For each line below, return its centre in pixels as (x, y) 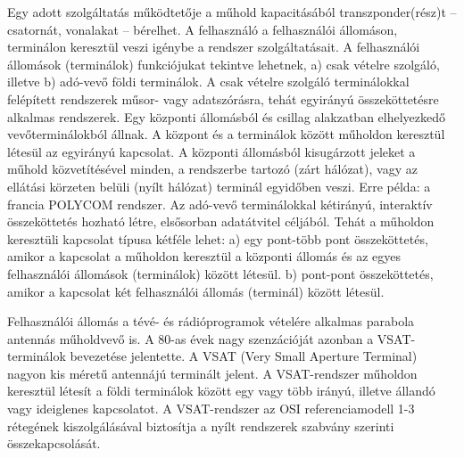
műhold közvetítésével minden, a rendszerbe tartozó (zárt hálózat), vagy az (212, 169)
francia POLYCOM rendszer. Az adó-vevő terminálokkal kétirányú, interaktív (220, 204)
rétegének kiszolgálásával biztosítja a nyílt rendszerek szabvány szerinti (201, 425)
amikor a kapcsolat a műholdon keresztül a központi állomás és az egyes (204, 256)
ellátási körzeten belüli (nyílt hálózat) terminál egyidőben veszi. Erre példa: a (219, 186)
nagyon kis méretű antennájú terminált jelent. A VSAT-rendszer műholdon (212, 373)
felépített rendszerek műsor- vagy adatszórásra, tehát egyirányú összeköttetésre (223, 98)
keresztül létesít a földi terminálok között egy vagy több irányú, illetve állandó (221, 391)
